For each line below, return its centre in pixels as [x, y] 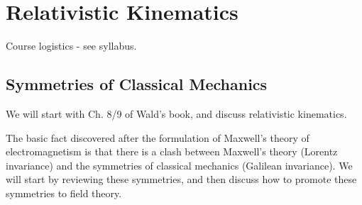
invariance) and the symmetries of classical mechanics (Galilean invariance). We [179, 165]
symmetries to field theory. [64, 193]
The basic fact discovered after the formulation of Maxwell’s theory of [158, 137]
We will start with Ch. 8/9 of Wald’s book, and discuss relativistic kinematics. [176, 113]
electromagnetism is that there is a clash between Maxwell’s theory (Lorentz [172, 151]
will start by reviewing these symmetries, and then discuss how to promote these [181, 179]
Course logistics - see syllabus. [71, 46]
